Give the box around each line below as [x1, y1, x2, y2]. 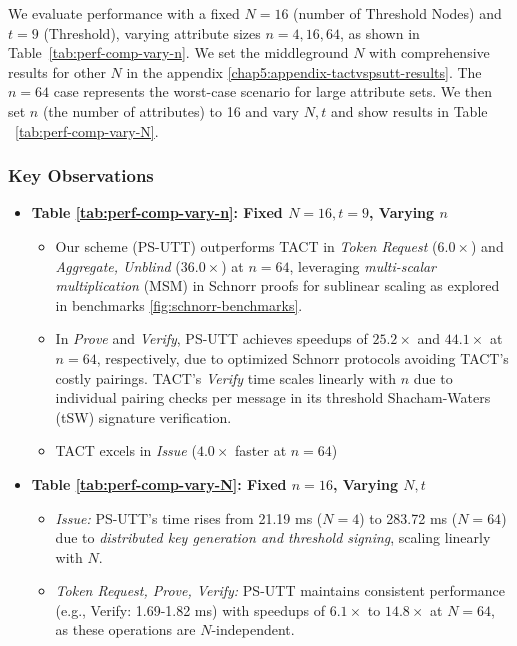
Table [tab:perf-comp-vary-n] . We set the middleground [8, 42, 349, 63]
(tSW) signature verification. [55, 406, 232, 427]
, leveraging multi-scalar [289, 255, 437, 276]
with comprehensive [369, 42, 490, 63]
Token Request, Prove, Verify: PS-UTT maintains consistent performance [55, 580, 506, 601]
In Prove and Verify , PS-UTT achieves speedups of [55, 328, 368, 349]
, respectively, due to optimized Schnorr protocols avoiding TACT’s [96, 347, 509, 368]
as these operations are [55, 619, 196, 640]
